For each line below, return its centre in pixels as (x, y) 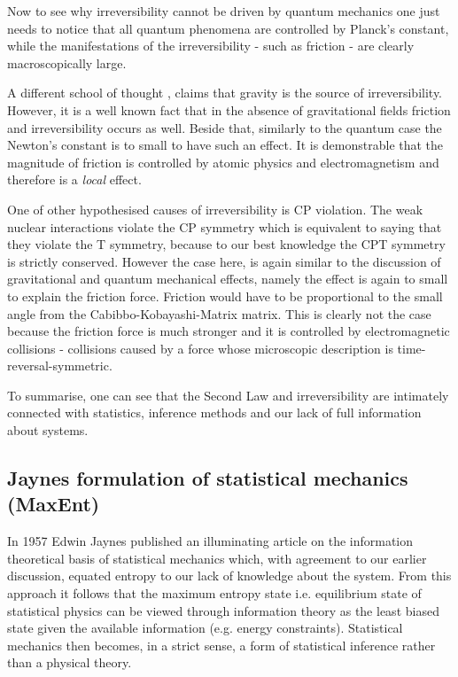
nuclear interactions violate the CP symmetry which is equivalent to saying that (225, 226)
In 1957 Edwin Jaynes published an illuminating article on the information (210, 541)
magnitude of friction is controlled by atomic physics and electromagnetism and (223, 162)
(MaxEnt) (54, 504)
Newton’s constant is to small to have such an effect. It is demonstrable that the (225, 145)
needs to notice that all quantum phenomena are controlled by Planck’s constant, (228, 28)
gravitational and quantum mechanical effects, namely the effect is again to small (228, 279)
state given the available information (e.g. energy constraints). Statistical (205, 628)
